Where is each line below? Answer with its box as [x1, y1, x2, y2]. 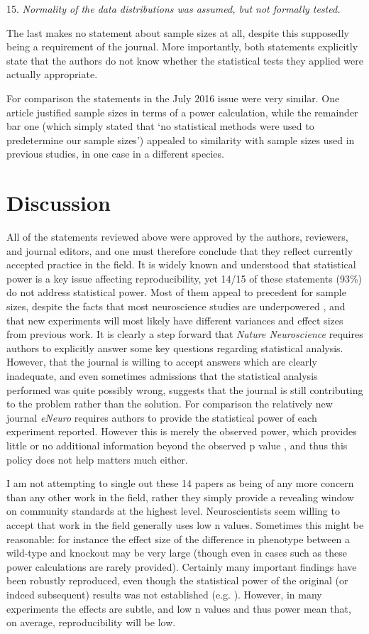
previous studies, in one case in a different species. [6, 146, 224, 161]
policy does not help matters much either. [6, 452, 188, 466]
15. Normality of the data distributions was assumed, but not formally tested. [6, 1, 341, 16]
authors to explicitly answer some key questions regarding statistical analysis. [6, 340, 343, 355]
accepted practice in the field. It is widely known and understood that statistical [6, 257, 356, 272]
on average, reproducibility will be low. [6, 615, 176, 630]
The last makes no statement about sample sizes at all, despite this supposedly [6, 25, 349, 40]
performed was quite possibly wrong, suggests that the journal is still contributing [6, 382, 363, 397]
